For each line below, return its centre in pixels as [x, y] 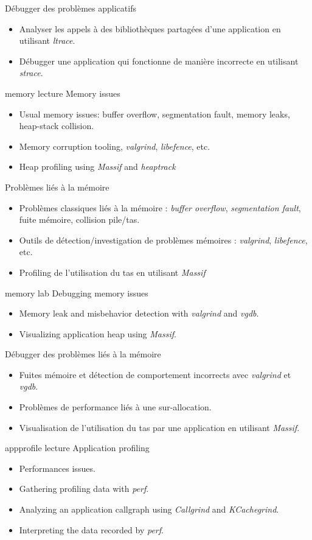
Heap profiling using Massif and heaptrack [97, 167]
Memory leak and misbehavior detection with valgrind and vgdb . [139, 313]
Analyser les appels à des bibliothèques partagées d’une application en [150, 28]
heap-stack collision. [57, 126]
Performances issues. [57, 468]
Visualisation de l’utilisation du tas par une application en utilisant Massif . [159, 427]
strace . [31, 73]
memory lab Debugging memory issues [77, 293]
